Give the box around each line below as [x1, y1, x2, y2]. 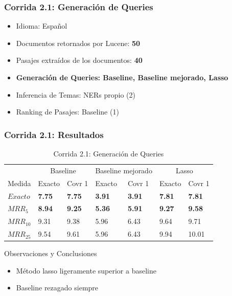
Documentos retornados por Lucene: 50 [16, 37, 141, 48]
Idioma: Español [16, 20, 67, 31]
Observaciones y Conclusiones [4, 248, 97, 259]
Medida [8, 177, 31, 188]
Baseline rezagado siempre [16, 282, 99, 293]
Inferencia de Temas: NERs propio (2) [16, 89, 135, 100]
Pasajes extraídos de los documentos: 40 [16, 55, 143, 65]
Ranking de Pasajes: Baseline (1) [16, 106, 119, 117]
